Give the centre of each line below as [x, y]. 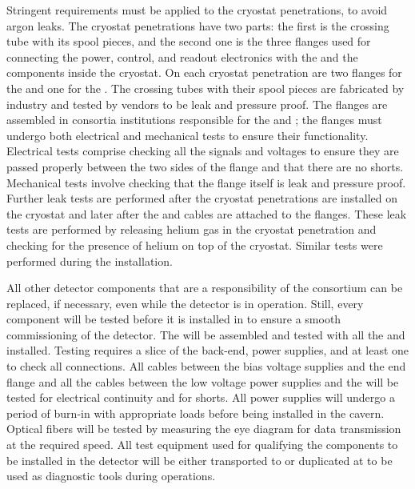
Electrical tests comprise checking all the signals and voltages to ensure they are [203, 151]
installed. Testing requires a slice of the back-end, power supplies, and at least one [208, 350]
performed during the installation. [90, 261]
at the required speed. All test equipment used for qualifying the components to [202, 445]
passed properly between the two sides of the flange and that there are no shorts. [205, 166]
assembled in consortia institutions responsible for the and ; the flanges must [194, 120]
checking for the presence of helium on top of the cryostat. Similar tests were [195, 244]
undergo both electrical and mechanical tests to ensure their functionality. [188, 135]
